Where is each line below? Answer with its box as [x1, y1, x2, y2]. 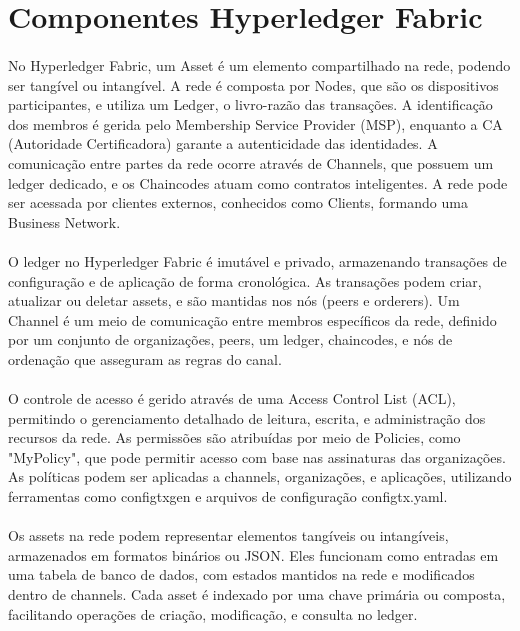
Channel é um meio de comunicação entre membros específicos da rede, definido [8, 309, 497, 330]
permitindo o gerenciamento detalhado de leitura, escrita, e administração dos [8, 407, 486, 428]
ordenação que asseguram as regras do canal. [8, 348, 282, 369]
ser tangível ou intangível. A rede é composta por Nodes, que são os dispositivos [8, 74, 499, 95]
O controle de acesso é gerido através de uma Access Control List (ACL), [8, 388, 456, 409]
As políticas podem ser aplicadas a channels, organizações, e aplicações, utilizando [8, 466, 512, 487]
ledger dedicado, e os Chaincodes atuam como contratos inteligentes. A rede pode [8, 172, 508, 193]
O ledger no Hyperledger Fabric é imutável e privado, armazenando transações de [8, 250, 507, 271]
